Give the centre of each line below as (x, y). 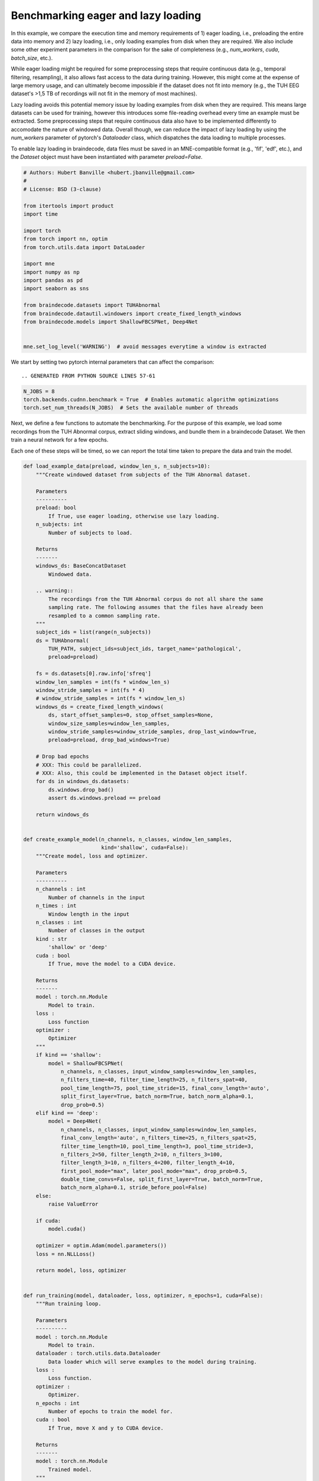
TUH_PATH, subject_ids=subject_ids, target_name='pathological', (145, 649)
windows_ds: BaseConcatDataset (81, 566)
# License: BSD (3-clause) (62, 189)
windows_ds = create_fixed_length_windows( (100, 707)
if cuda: (48, 1221)
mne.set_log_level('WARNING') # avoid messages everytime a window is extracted (145, 347)
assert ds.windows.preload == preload (104, 798)
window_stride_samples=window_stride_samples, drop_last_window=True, (152, 731)
